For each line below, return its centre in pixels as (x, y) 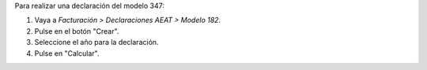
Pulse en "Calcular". (67, 53)
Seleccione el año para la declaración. (96, 42)
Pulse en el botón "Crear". (77, 31)
